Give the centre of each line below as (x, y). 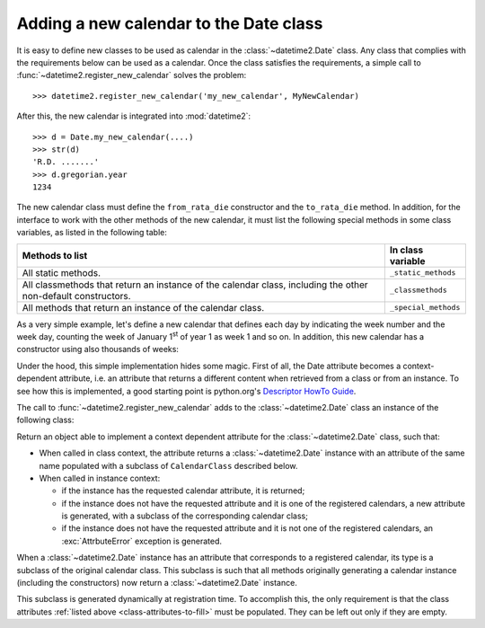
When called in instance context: (100, 478)
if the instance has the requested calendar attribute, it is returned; (183, 491)
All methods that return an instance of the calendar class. (143, 307)
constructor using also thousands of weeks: (98, 349)
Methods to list (55, 255)
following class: (45, 420)
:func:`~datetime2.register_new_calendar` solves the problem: (132, 75)
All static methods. (61, 272)
